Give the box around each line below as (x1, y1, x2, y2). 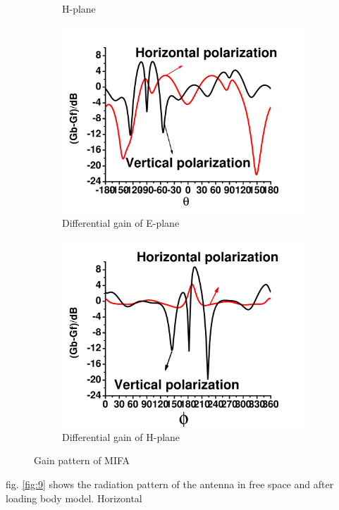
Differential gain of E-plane (62, 215, 180, 230)
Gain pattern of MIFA (34, 453, 130, 468)
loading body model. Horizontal (6, 490, 142, 505)
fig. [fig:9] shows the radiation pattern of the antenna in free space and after (6, 477, 334, 491)
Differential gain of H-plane (62, 429, 180, 444)
